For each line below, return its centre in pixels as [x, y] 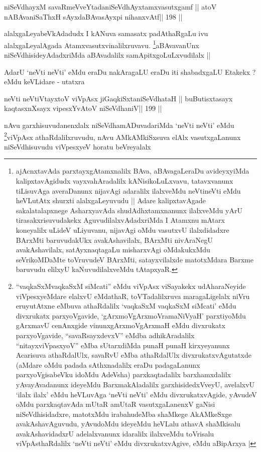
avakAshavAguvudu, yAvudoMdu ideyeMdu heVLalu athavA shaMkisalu [128, 424]
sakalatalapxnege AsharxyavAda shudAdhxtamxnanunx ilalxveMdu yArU [129, 210]
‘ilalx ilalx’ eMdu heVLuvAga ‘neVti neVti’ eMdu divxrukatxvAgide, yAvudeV [136, 394]
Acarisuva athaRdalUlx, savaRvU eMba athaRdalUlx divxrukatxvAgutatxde [134, 355]
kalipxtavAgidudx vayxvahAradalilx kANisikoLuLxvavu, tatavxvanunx [124, 181]
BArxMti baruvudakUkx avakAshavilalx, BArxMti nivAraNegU [114, 240]
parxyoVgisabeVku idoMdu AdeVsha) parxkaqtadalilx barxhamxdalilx [123, 374]
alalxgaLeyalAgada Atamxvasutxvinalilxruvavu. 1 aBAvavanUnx [102, 44]
